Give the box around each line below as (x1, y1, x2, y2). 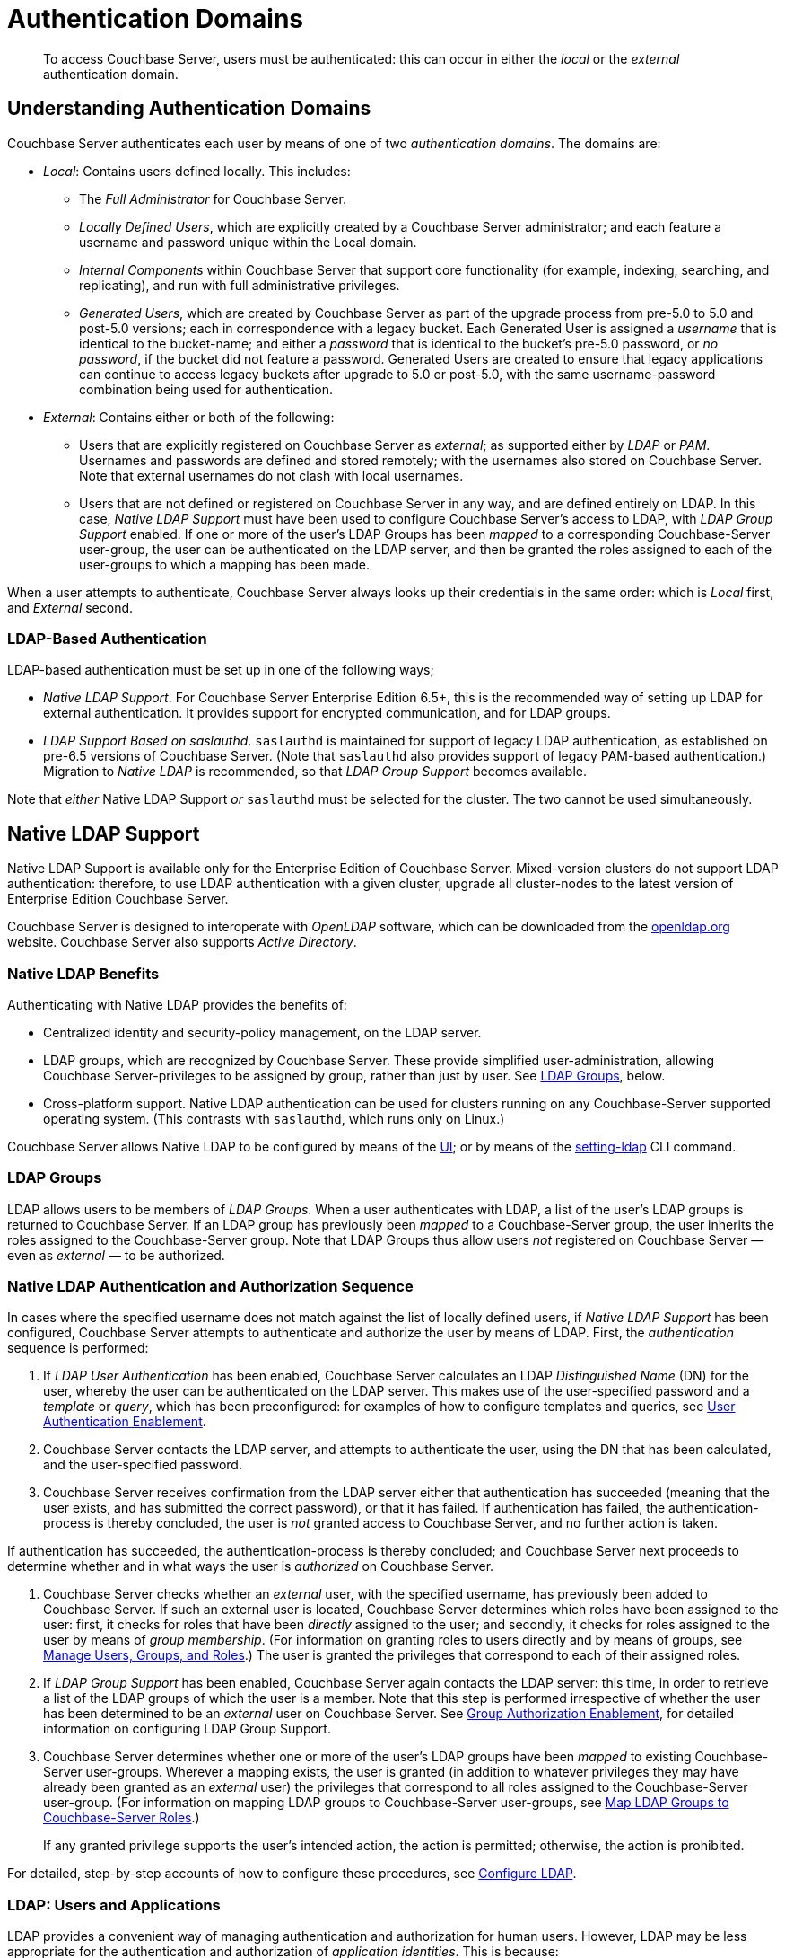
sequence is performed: (7, 1340, 149, 1356)
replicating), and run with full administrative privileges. (79, 277, 400, 293)
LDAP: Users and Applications (7, 1895, 221, 1914)
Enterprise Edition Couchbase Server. (7, 891, 229, 907)
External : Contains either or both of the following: (43, 409, 335, 425)
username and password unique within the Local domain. (79, 234, 417, 250)
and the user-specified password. (43, 1457, 242, 1473)
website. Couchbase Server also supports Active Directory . (7, 934, 357, 950)
